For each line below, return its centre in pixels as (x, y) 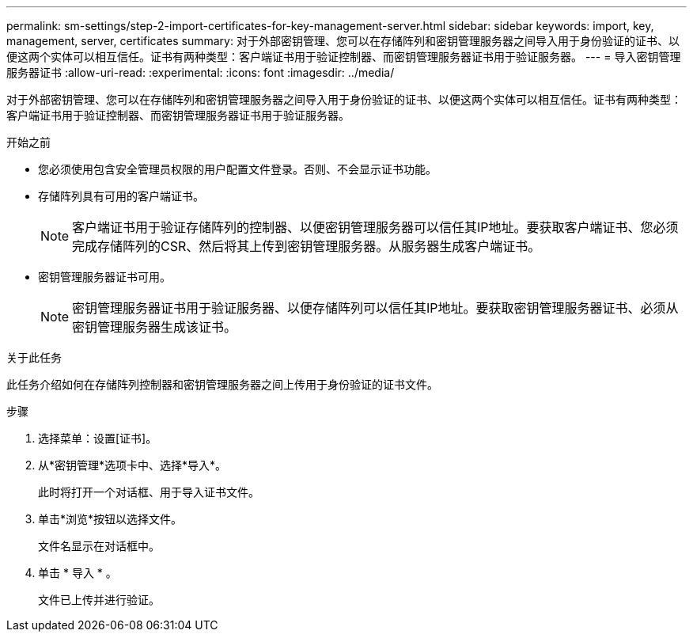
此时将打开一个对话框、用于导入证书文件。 (149, 492)
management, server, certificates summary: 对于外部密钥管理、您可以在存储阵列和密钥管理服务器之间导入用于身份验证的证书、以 (343, 41)
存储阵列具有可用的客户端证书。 (121, 196)
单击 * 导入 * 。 (78, 573)
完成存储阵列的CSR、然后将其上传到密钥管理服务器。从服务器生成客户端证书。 (307, 246)
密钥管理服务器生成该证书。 (155, 327)
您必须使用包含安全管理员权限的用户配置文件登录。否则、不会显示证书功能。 (237, 169)
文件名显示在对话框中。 (99, 546)
